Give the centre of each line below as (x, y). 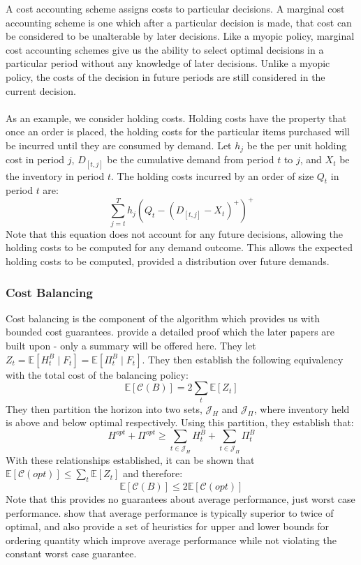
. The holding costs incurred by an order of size (213, 175)
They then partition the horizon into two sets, (104, 408)
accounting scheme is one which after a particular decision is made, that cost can (179, 22)
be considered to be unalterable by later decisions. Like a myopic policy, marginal (180, 36)
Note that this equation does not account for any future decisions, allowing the (175, 233)
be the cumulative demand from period (191, 159)
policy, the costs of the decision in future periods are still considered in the (165, 76)
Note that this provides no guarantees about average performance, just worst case (180, 499)
